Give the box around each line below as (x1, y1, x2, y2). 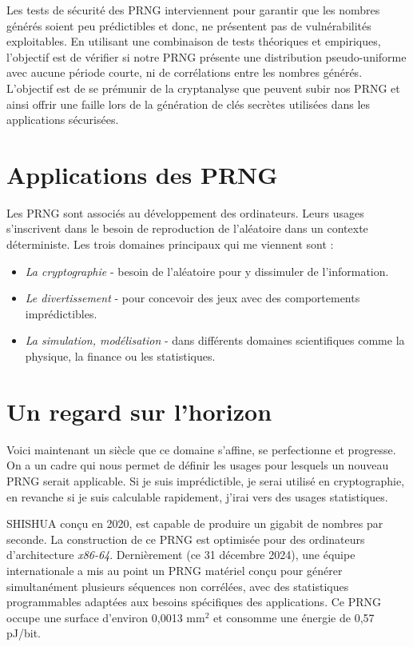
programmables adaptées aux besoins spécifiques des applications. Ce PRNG (6, 593, 381, 610)
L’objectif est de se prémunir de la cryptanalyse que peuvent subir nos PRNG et (6, 79, 400, 96)
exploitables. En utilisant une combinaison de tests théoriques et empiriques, (6, 33, 381, 50)
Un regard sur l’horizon (6, 394, 272, 427)
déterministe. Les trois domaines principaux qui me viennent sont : (6, 236, 334, 253)
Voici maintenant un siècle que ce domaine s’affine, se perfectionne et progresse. (6, 441, 396, 457)
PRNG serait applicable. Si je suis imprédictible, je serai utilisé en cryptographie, (6, 472, 405, 489)
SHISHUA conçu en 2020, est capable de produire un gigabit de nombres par (6, 515, 383, 532)
